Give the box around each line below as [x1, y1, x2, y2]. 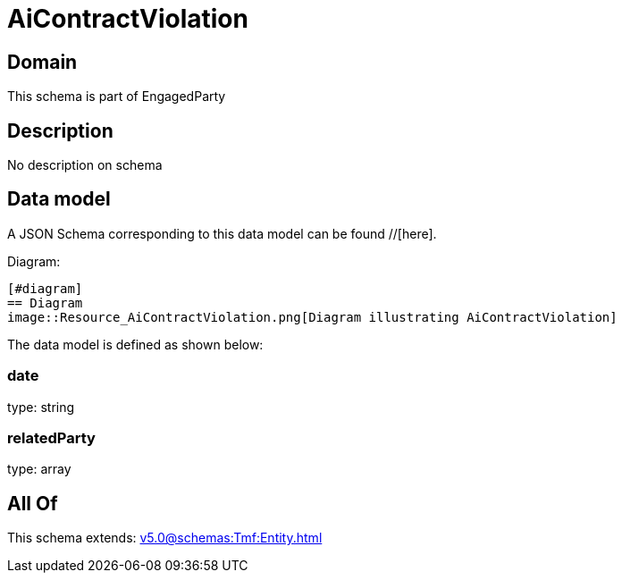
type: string [7, 399, 75, 415]
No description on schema [7, 157, 163, 173]
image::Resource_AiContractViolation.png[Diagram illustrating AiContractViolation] [7, 309, 618, 324]
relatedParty [7, 428, 96, 447]
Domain [7, 50, 78, 73]
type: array [7, 461, 71, 477]
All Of [7, 492, 58, 515]
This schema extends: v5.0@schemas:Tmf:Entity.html [7, 530, 323, 546]
